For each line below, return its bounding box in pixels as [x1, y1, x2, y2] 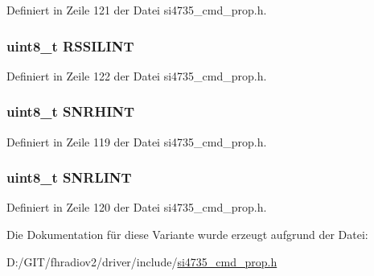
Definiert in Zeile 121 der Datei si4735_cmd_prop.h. [6, 2, 267, 18]
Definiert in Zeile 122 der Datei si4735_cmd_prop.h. [6, 67, 267, 84]
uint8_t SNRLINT [6, 167, 132, 187]
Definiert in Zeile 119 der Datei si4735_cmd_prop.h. [6, 133, 267, 150]
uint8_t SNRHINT [6, 101, 135, 122]
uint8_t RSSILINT [6, 35, 134, 56]
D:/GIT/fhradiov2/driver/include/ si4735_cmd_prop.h [6, 253, 277, 270]
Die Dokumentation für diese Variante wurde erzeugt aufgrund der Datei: [6, 226, 368, 243]
